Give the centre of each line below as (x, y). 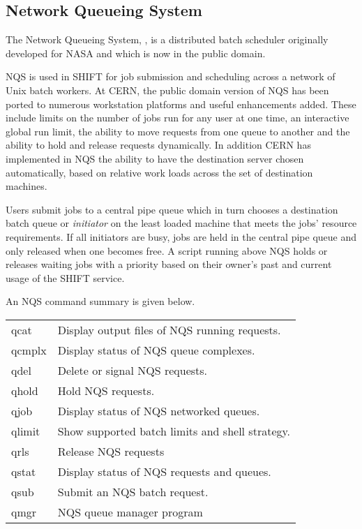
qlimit (26, 431)
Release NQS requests (111, 451)
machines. (27, 186)
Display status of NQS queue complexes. (156, 350)
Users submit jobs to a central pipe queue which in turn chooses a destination (172, 209)
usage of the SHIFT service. (65, 277)
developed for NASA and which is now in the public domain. (136, 53)
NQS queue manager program (130, 512)
